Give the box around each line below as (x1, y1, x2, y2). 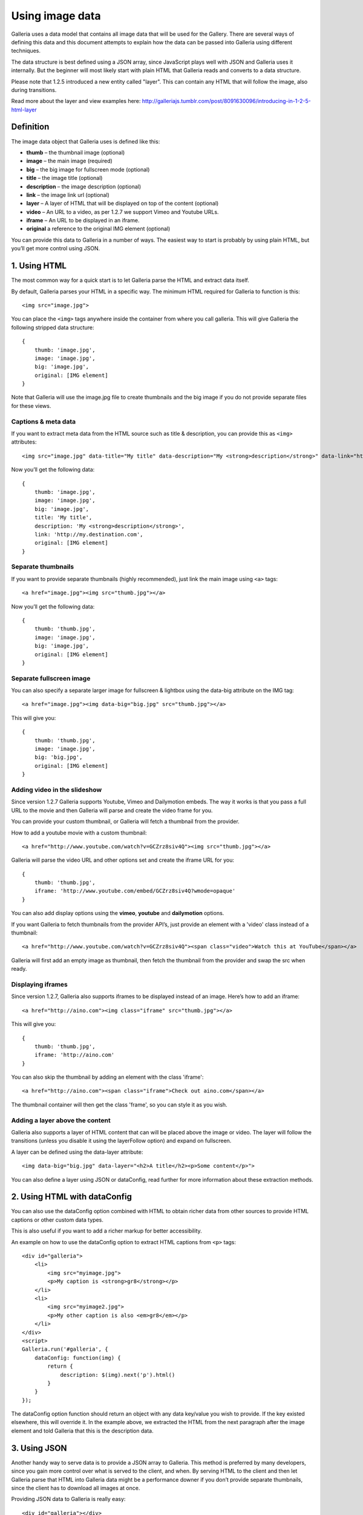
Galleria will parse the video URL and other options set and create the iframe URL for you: (11, 856, 234, 864)
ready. (11, 965, 27, 973)
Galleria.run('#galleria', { (22, 1346, 108, 1353)
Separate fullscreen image (11, 674, 91, 682)
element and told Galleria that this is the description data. (11, 1427, 154, 1434)
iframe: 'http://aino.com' (34, 1051, 115, 1059)
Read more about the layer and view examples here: (11, 98, 141, 105)
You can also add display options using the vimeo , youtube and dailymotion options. (11, 910, 224, 917)
